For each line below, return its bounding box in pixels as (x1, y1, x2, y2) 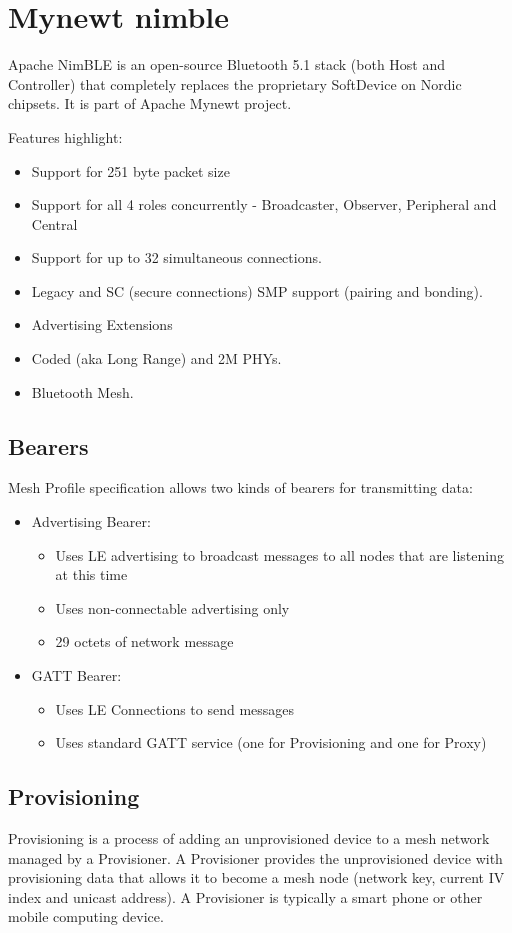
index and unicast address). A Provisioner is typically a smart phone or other (8, 886, 483, 907)
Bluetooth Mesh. (31, 381, 134, 402)
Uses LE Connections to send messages (55, 698, 295, 719)
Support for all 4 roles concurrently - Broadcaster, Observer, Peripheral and (31, 194, 497, 215)
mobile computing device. (8, 906, 164, 927)
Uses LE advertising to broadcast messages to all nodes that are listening (55, 544, 504, 565)
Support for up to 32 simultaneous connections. (31, 247, 322, 268)
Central (31, 213, 78, 234)
